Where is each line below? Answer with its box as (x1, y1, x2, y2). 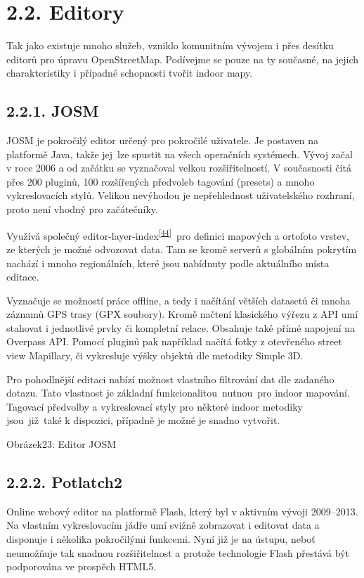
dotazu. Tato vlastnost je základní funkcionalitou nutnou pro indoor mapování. (6, 385, 350, 400)
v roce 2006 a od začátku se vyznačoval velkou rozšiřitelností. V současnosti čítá (6, 160, 351, 175)
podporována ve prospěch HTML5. (6, 559, 157, 574)
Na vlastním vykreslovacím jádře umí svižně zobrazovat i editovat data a (6, 518, 320, 532)
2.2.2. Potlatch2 (6, 471, 123, 493)
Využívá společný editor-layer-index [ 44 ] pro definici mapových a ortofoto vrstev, (6, 226, 349, 243)
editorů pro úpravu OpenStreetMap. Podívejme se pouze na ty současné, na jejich (6, 51, 359, 66)
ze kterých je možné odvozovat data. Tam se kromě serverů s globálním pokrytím (6, 241, 357, 256)
